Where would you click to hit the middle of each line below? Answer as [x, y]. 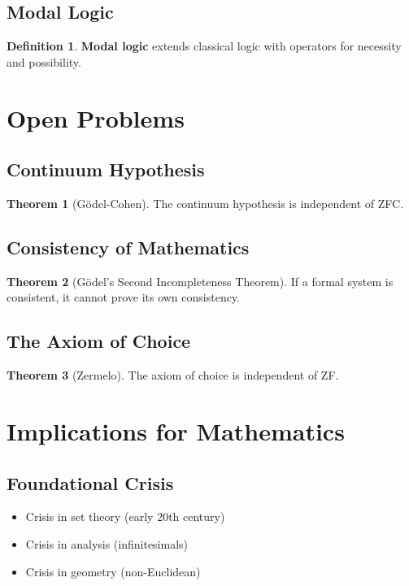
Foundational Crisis [90, 482]
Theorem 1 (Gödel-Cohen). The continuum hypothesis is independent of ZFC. [205, 203]
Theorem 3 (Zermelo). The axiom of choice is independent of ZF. [173, 375]
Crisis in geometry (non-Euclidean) [113, 571]
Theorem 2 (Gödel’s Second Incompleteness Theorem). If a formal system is [200, 281]
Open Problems [96, 117]
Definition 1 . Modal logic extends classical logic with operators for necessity [204, 46]
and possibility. [44, 61]
